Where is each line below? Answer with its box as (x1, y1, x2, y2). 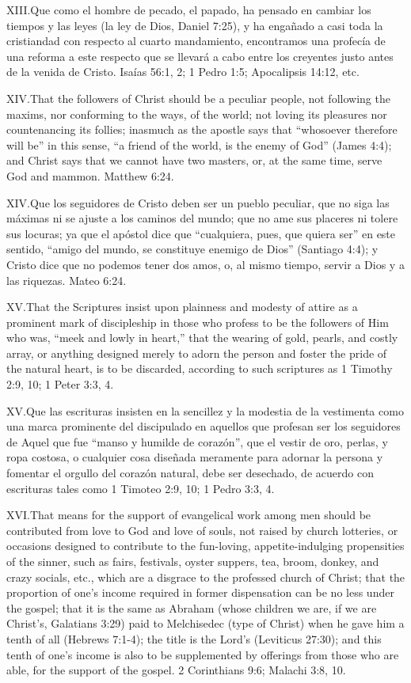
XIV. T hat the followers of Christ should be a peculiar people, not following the (6, 89, 390, 106)
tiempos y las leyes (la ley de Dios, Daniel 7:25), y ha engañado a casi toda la (6, 17, 383, 33)
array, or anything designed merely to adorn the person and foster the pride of (6, 344, 387, 361)
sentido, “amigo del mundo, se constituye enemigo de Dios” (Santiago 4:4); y (6, 241, 379, 257)
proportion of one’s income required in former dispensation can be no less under (6, 584, 394, 601)
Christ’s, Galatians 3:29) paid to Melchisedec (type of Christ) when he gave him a (6, 615, 405, 632)
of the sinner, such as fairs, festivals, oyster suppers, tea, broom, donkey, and (6, 553, 379, 569)
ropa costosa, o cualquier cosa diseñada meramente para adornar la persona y (6, 449, 383, 465)
